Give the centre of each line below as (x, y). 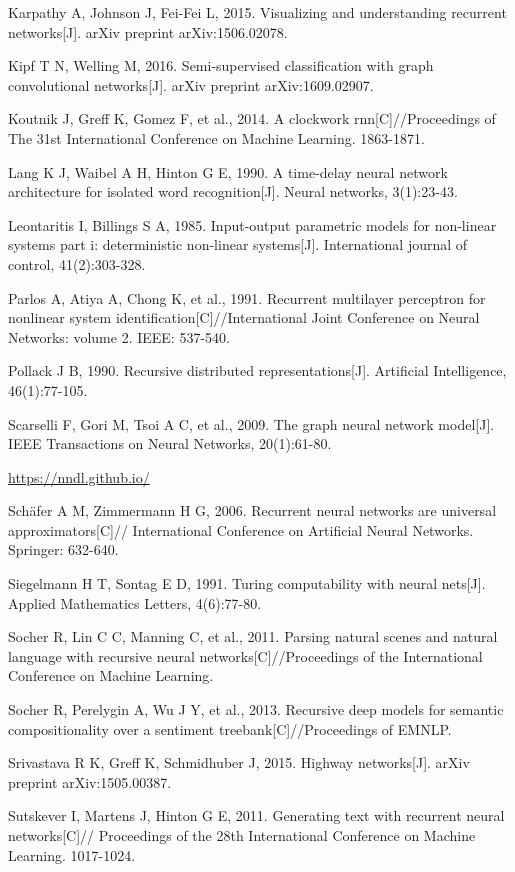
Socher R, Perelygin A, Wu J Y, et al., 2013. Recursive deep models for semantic (256, 709)
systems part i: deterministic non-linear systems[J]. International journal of (238, 244)
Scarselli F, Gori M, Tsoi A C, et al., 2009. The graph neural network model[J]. (251, 423)
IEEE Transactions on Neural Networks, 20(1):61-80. (170, 443)
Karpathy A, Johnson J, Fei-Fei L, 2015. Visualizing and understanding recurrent (257, 12)
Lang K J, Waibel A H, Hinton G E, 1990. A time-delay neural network (228, 171)
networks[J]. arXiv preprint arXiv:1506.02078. (148, 31)
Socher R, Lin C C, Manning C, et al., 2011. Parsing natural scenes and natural (253, 636)
